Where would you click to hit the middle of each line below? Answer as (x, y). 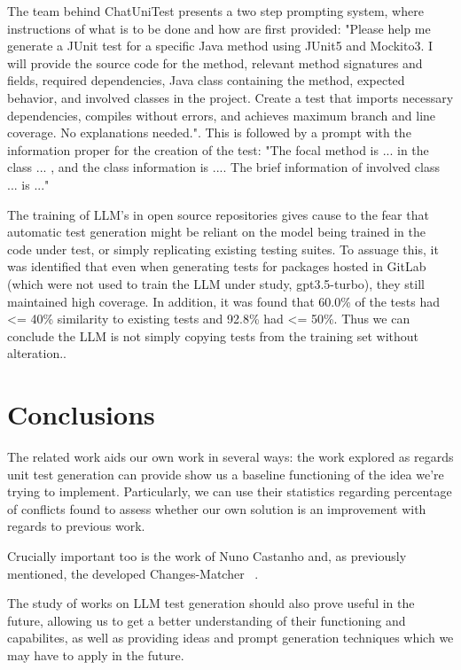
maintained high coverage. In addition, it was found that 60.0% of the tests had (223, 301)
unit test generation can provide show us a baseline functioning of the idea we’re (226, 474)
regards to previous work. (76, 526)
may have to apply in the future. (96, 654)
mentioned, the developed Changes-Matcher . (133, 573)
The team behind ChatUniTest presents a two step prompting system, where (215, 11)
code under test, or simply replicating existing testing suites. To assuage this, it (223, 249)
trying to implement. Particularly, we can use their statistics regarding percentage (230, 491)
